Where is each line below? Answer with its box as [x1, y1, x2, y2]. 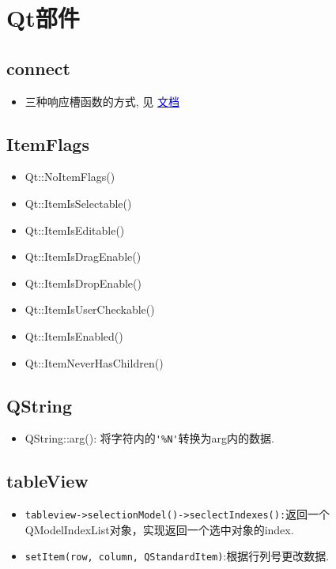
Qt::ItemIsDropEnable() [25, 274, 142, 291]
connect [6, 55, 70, 80]
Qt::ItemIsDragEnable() [25, 248, 142, 265]
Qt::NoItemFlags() [25, 168, 115, 185]
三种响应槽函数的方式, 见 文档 [25, 92, 180, 109]
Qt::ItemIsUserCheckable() [25, 301, 155, 318]
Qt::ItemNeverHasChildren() [25, 354, 164, 371]
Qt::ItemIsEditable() [25, 221, 125, 238]
